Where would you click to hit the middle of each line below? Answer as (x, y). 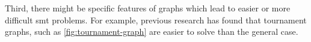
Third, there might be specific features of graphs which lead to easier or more (148, 8)
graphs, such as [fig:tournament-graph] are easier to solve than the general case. (152, 31)
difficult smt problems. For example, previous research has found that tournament (156, 19)
